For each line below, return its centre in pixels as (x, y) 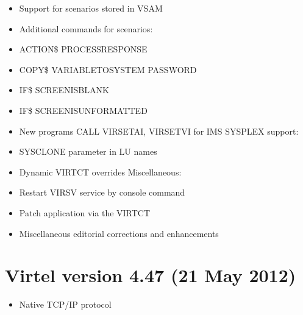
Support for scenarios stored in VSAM (91, 8)
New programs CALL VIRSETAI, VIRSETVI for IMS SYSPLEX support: (159, 131)
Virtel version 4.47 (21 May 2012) (151, 275)
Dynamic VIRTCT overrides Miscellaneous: (100, 172)
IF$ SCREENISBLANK (64, 90)
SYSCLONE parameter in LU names (88, 151)
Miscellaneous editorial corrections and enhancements (119, 233)
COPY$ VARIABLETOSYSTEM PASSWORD (108, 69)
